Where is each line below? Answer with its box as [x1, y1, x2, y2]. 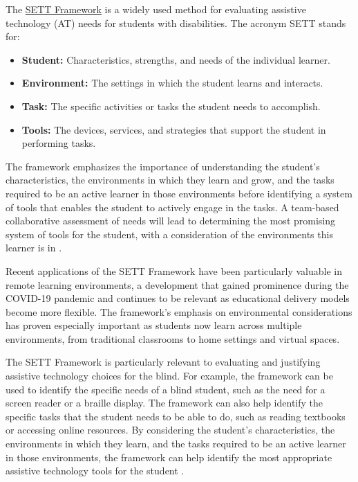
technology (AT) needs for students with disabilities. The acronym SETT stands [6, 15, 346, 30]
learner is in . [6, 240, 62, 255]
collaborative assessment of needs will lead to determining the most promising [6, 213, 336, 228]
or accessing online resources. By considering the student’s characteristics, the [6, 422, 335, 437]
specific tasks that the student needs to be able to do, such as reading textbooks [6, 409, 346, 423]
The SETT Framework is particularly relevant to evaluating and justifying [6, 355, 321, 369]
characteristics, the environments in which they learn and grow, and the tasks [6, 172, 335, 187]
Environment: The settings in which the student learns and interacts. [21, 75, 323, 90]
